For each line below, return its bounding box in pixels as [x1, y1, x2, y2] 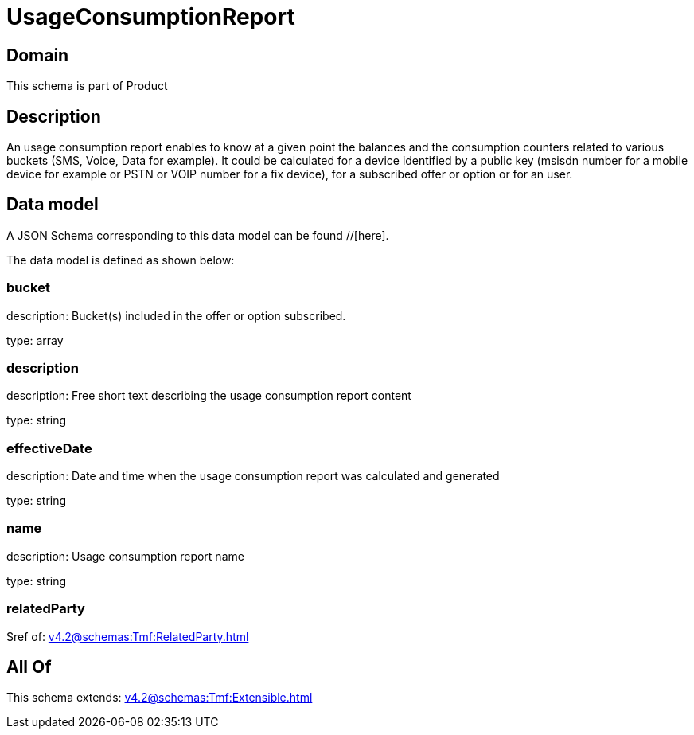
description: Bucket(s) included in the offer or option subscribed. [6, 308, 346, 323]
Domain [6, 45, 69, 65]
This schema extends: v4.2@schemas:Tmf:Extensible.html [6, 690, 313, 705]
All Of [6, 657, 52, 678]
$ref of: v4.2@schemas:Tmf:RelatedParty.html [6, 629, 249, 643]
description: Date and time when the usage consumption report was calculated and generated [6, 469, 500, 483]
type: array [6, 333, 64, 347]
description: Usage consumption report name [6, 549, 244, 563]
